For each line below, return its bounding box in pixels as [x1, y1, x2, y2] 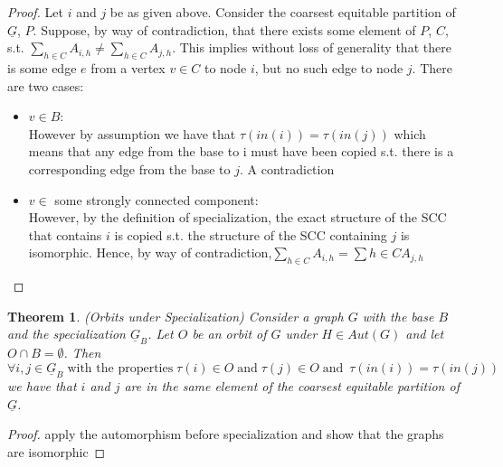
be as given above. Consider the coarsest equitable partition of [109, 3, 456, 21]
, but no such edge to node [254, 58, 403, 77]
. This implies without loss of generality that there [172, 38, 451, 57]
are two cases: [7, 76, 84, 95]
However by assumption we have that [28, 124, 236, 143]
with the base [362, 306, 434, 325]
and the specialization [7, 324, 126, 343]
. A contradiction [239, 159, 335, 178]
